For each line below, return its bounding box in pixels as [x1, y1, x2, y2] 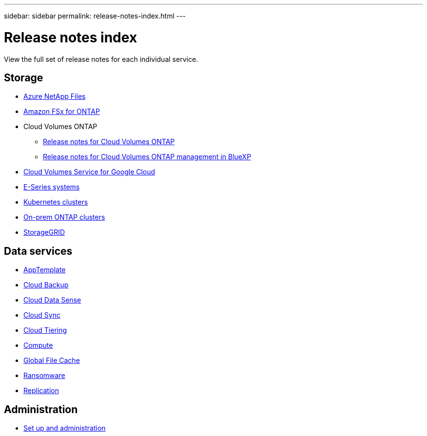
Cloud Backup [23, 281, 69, 289]
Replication [23, 386, 59, 395]
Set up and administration [23, 424, 106, 433]
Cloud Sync [23, 311, 60, 320]
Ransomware [23, 371, 65, 380]
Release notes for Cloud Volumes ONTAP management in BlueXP [43, 152, 252, 161]
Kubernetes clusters [23, 198, 88, 207]
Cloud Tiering [23, 326, 67, 335]
